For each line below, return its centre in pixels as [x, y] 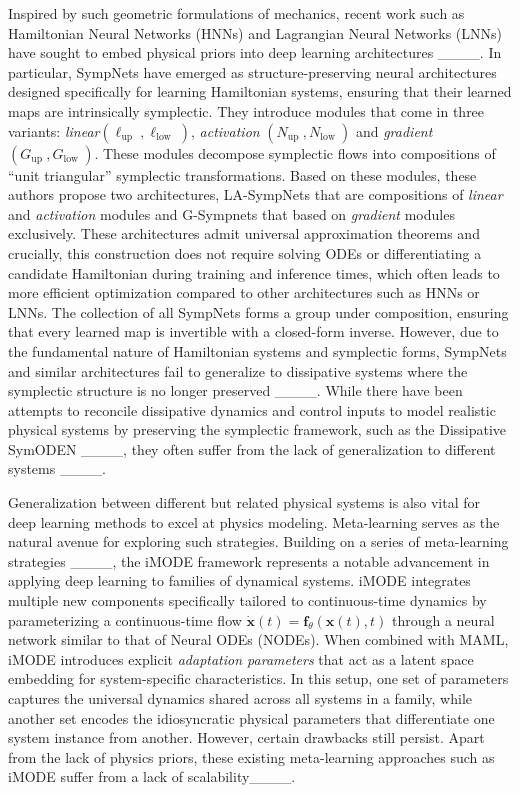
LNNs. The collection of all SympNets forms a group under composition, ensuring [258, 311]
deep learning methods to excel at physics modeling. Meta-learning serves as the [254, 521]
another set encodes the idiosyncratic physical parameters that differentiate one [251, 717]
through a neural [443, 619]
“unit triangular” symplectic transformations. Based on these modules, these [242, 174]
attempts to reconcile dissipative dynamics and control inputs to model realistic [252, 409]
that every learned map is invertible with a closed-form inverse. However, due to [253, 331]
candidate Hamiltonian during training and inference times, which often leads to [254, 272]
